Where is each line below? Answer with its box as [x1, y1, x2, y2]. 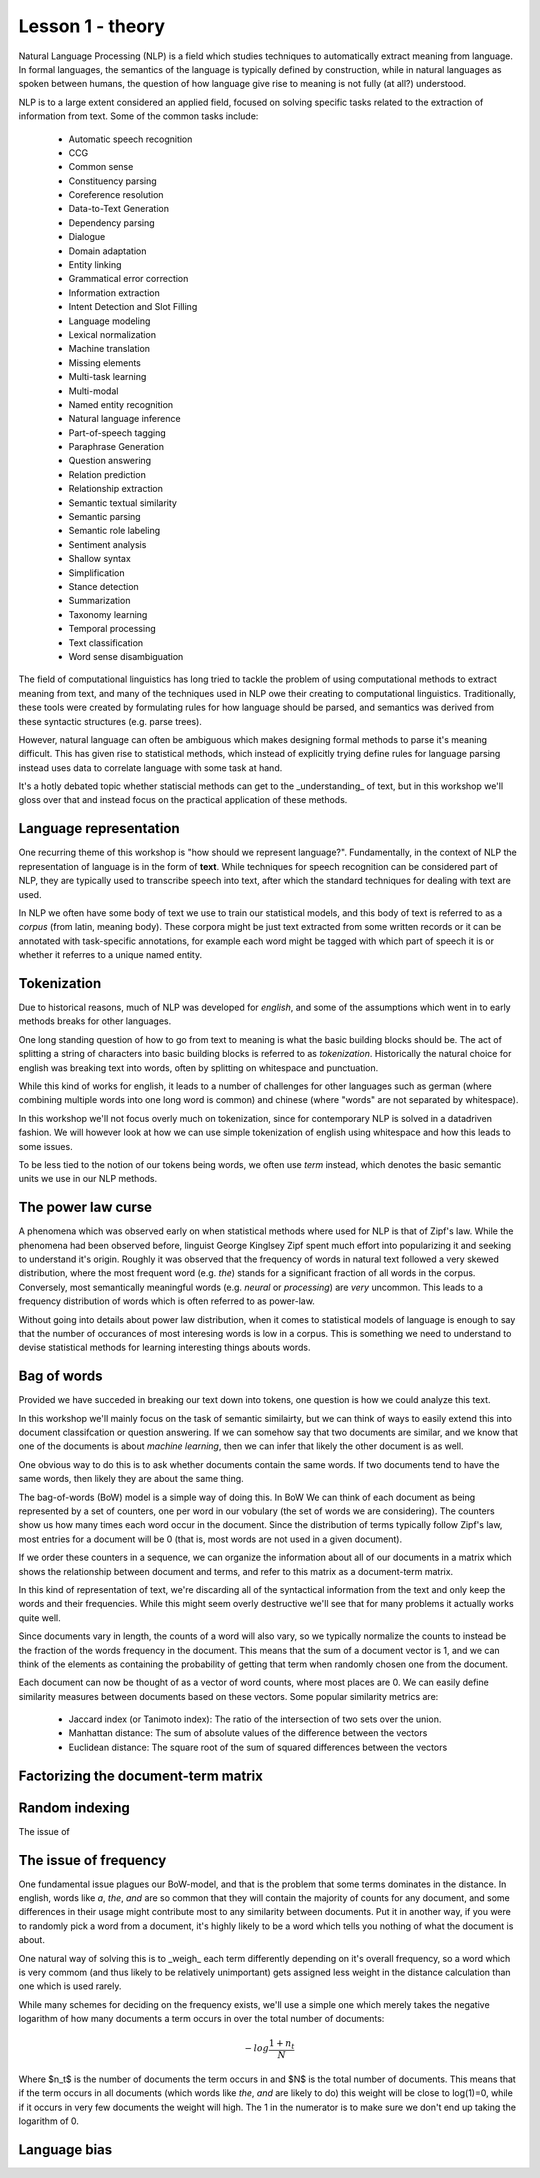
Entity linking [68, 259, 122, 271]
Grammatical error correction [68, 273, 189, 285]
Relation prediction [68, 468, 147, 480]
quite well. [18, 1611, 61, 1624]
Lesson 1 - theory [18, 15, 165, 37]
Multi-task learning [68, 371, 147, 383]
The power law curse [18, 1199, 152, 1216]
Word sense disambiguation [68, 650, 184, 662]
